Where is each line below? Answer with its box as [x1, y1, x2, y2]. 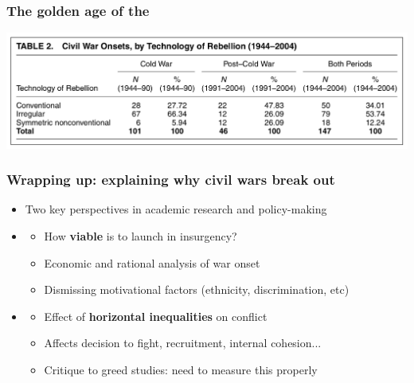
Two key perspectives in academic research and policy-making [25, 201, 327, 217]
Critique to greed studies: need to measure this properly [44, 361, 318, 377]
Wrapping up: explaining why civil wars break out [6, 170, 335, 190]
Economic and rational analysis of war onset [44, 254, 260, 271]
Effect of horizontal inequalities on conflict [44, 307, 268, 324]
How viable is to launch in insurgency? [44, 227, 237, 244]
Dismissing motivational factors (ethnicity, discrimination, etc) [44, 281, 350, 298]
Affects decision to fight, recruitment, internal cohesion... [44, 334, 322, 351]
